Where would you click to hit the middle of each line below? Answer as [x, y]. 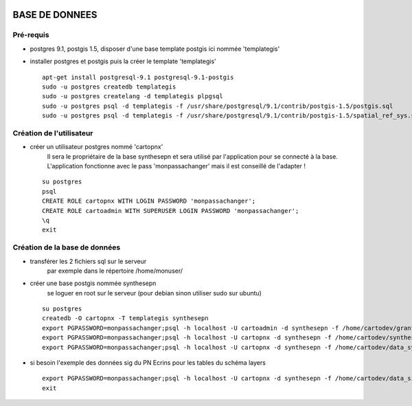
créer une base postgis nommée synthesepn [93, 283]
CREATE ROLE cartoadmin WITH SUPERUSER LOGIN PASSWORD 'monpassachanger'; [171, 211]
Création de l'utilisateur [53, 133]
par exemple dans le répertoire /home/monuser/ [115, 271]
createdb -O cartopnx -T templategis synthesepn [125, 318]
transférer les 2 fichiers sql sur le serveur [88, 261]
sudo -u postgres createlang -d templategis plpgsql [133, 97]
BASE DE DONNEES [55, 15]
